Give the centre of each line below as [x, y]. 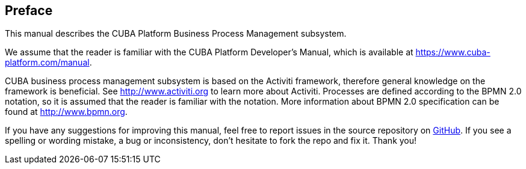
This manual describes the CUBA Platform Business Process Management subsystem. [176, 34]
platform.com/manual [47, 63]
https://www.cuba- [453, 52]
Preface [29, 11]
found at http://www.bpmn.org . [66, 112]
